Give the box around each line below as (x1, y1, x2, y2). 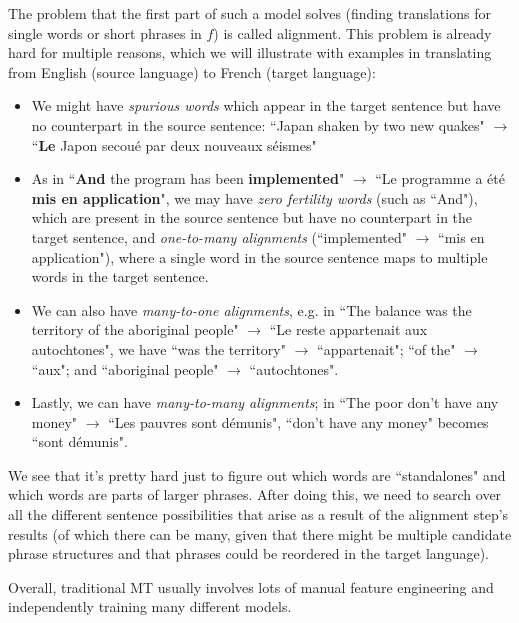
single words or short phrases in (8, 22, 202, 43)
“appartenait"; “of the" (317, 338, 456, 359)
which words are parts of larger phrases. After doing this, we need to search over (8, 484, 502, 505)
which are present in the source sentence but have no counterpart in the (31, 207, 473, 228)
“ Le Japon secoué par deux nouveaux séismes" (31, 134, 317, 155)
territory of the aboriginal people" (31, 319, 239, 340)
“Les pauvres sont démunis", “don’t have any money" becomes (108, 411, 489, 432)
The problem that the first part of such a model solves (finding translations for (8, 3, 491, 23)
